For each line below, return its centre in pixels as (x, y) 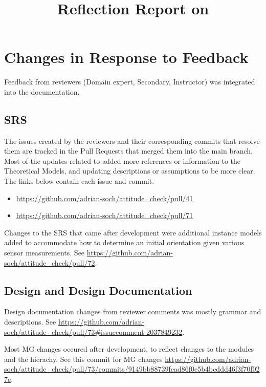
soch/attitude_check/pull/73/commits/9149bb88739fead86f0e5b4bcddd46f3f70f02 (132, 369)
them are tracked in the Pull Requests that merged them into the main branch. (129, 151)
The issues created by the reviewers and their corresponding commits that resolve (132, 141)
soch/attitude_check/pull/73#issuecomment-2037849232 (93, 331)
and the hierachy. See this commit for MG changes (83, 359)
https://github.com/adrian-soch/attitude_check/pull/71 (105, 215)
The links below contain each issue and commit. (79, 181)
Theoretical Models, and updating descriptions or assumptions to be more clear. (130, 171)
